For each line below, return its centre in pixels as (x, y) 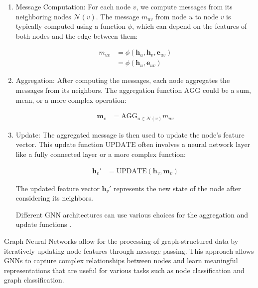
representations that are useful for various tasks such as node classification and (124, 270)
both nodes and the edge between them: (77, 36)
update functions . (44, 224)
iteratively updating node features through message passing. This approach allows (129, 251)
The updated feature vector (58, 188)
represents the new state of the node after (177, 188)
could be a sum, (227, 90)
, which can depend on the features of (190, 26)
